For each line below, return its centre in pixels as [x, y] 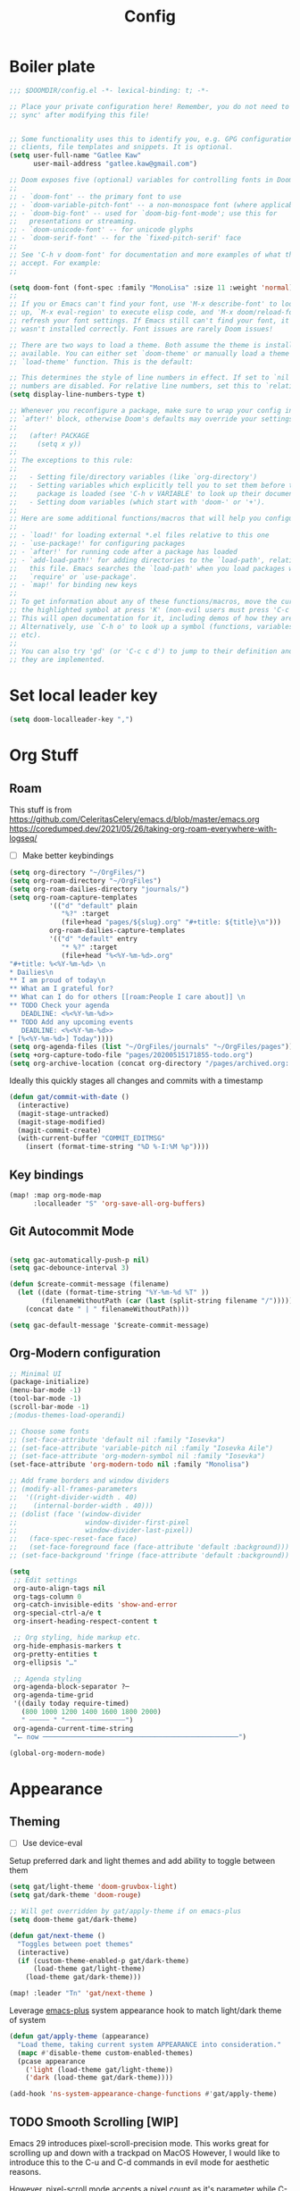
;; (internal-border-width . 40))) [81, 1506]
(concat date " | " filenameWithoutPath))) [108, 1309]
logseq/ [23, 838]
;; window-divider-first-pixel [100, 1522]
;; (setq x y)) [46, 444]
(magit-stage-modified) [61, 1122]
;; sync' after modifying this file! [79, 115]
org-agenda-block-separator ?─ [71, 1687]
